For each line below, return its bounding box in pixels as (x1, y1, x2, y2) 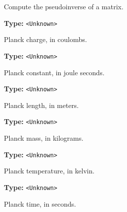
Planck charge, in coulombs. (4, 34, 87, 44)
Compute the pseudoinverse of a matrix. (4, 1, 124, 11)
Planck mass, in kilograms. (4, 133, 84, 143)
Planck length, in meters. (4, 100, 79, 110)
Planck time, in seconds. (4, 198, 76, 209)
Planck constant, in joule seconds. (4, 67, 105, 77)
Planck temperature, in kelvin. (4, 166, 95, 176)
